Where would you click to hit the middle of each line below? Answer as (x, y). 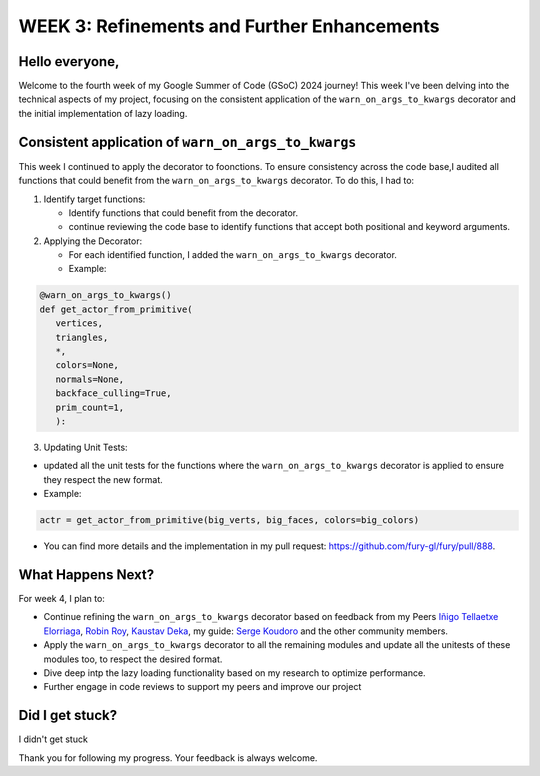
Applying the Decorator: (93, 241)
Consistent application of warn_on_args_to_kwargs (187, 141)
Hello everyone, (69, 61)
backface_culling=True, (113, 393)
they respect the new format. (103, 479)
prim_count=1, (90, 407)
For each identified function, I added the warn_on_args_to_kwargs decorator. (232, 255)
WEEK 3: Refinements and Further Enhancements (229, 26)
